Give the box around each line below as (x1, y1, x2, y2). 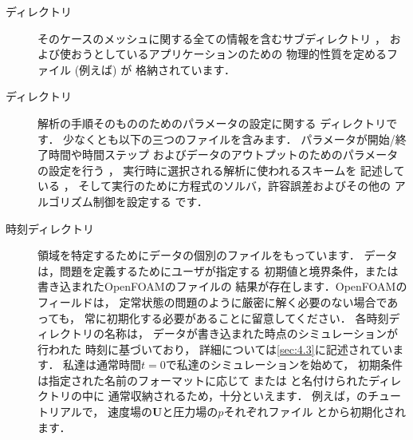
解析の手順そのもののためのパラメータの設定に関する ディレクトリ (37, 114, 387, 131)
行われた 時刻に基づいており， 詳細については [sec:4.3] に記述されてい (37, 340, 393, 357)
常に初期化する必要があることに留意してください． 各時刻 (84, 309, 389, 326)
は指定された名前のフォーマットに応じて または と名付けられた (37, 371, 369, 388)
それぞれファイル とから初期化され (223, 403, 407, 420)
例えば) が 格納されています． (79, 61, 235, 77)
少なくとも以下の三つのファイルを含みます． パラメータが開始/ (63, 130, 395, 147)
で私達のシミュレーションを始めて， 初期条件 (165, 356, 403, 373)
